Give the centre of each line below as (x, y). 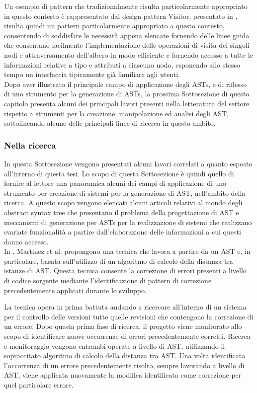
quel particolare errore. (39, 385)
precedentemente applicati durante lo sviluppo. (75, 290)
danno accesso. (26, 241)
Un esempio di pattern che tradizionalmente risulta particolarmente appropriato (126, 6)
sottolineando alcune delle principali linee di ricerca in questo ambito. (110, 123)
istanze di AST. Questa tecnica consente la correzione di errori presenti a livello (125, 271)
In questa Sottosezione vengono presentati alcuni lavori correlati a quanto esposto (128, 163)
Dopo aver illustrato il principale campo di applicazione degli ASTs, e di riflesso (126, 84)
